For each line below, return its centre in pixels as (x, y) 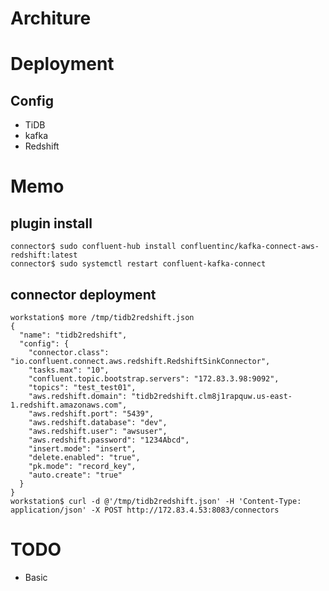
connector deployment (83, 294)
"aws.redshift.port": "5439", (91, 414)
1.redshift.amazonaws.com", (69, 405)
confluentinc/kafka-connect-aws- (250, 247)
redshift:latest (44, 255)
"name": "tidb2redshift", (73, 335)
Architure (51, 18)
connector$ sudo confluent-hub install (93, 247)
